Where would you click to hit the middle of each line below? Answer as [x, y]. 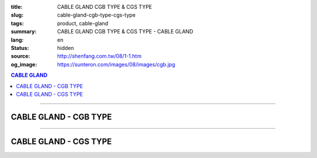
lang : [17, 40]
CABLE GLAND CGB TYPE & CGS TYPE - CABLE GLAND [125, 32]
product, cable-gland [83, 23]
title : [17, 7]
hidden [66, 48]
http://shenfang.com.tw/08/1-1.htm [100, 56]
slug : [17, 15]
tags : [17, 23]
